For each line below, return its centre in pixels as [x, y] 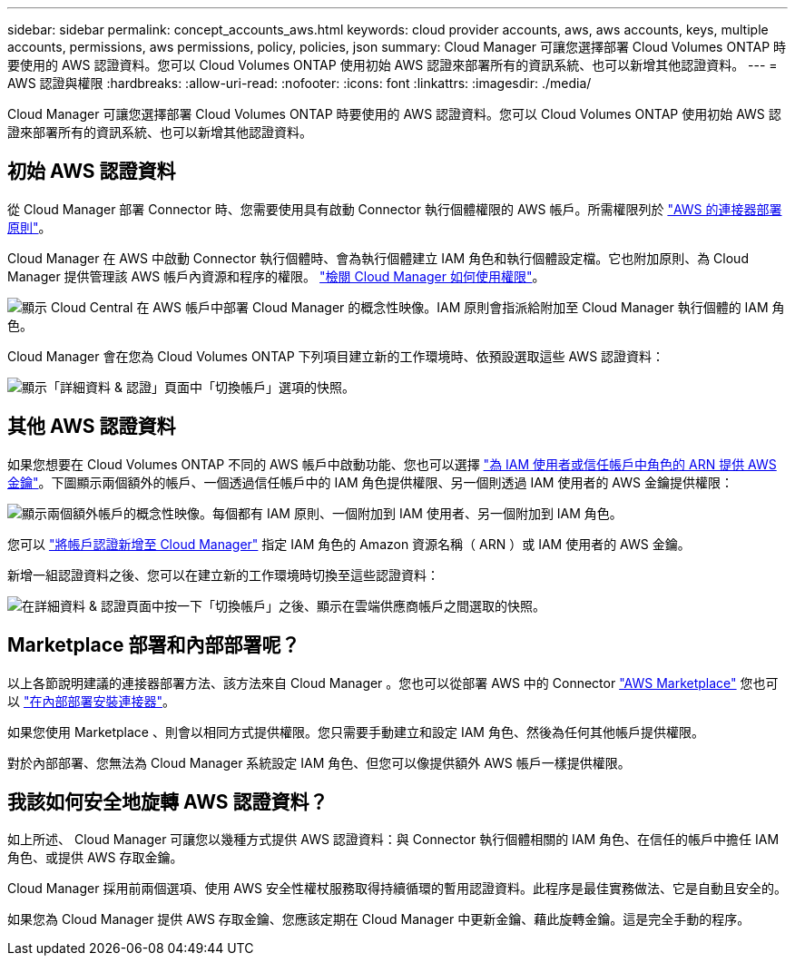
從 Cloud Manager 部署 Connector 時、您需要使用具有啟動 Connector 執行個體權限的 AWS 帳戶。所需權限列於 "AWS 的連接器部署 [395, 209]
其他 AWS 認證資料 [92, 427]
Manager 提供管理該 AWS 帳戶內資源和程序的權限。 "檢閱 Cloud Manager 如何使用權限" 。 [276, 276]
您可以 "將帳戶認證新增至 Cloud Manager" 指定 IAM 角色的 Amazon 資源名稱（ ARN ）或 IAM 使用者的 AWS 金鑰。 [349, 544]
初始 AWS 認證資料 [92, 172]
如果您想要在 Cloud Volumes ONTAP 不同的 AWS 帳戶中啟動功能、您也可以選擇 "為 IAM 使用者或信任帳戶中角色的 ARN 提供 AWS [392, 464]
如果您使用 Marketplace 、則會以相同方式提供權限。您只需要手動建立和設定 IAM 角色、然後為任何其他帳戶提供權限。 [356, 732]
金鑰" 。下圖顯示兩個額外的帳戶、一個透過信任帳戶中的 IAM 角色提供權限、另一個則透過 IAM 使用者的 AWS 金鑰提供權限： [370, 482]
